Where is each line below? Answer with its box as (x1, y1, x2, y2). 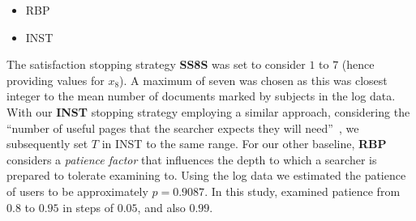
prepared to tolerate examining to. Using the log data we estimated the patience (6, 167, 406, 184)
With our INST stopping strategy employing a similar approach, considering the (6, 103, 410, 120)
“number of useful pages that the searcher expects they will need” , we (6, 119, 359, 136)
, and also (137, 198, 186, 215)
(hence (341, 56, 375, 73)
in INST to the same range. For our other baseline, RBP (101, 135, 387, 152)
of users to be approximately (6, 182, 148, 199)
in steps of (62, 198, 114, 215)
